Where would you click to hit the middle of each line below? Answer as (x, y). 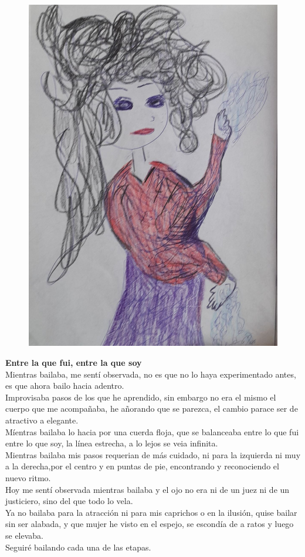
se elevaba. (25, 535)
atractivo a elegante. (42, 420)
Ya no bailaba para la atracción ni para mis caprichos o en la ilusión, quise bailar (151, 512)
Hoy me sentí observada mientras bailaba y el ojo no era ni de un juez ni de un (148, 489)
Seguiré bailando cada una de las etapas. (78, 547)
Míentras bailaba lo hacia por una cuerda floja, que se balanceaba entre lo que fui (152, 431)
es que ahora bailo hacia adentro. (65, 386)
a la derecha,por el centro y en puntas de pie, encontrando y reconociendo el (142, 466)
